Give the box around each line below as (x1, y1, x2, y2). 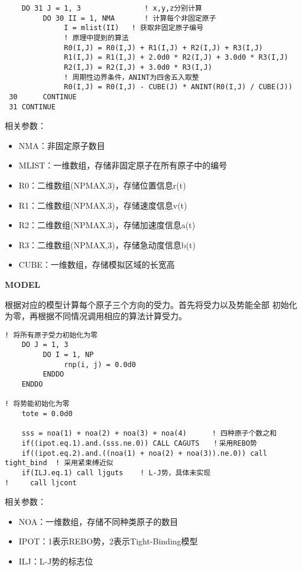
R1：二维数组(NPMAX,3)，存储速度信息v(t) (18, 199, 187, 211)
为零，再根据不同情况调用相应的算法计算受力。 (5, 310, 187, 322)
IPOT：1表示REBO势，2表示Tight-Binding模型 (18, 535, 198, 547)
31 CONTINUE (9, 102, 56, 111)
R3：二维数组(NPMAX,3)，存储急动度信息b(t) (18, 238, 196, 251)
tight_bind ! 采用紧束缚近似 (5, 459, 113, 468)
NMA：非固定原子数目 (18, 139, 105, 151)
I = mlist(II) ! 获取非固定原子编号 (64, 24, 204, 33)
